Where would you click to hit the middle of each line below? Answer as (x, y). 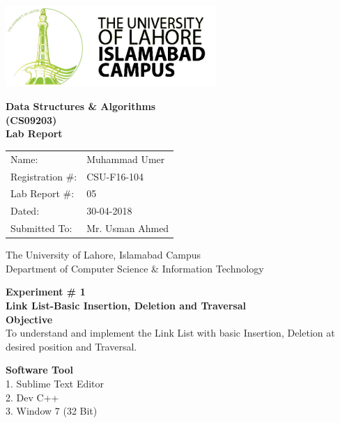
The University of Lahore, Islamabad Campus (103, 255)
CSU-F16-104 (115, 176)
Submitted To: (41, 228)
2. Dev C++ (32, 397)
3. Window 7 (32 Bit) (52, 411)
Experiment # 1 (46, 292)
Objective (29, 319)
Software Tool (39, 370)
